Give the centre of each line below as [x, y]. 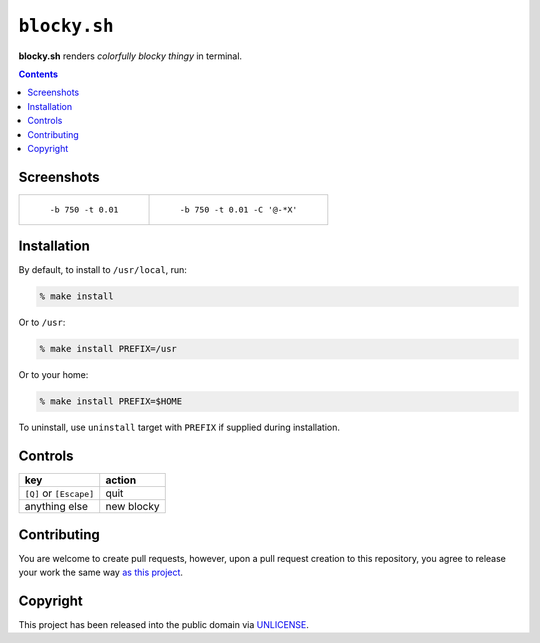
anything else [56, 507]
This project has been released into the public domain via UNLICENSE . [164, 624]
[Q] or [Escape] [59, 493]
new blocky [132, 507]
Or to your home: [53, 375]
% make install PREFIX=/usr [108, 349]
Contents [38, 74]
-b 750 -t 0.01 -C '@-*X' [238, 209]
